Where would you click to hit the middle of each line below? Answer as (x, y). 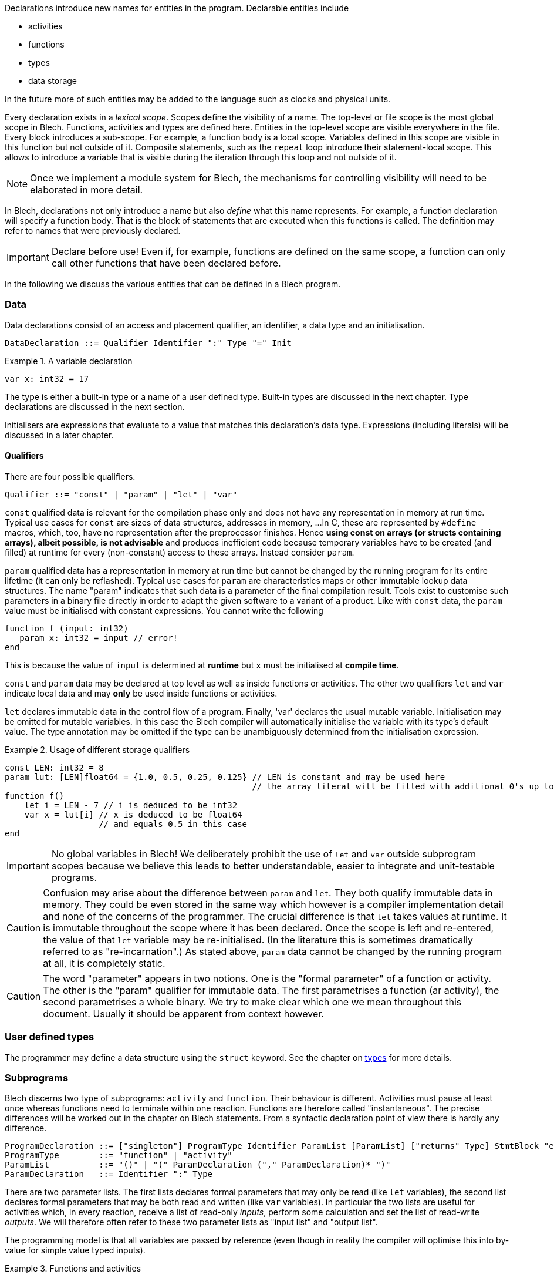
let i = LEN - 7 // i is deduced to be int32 (131, 805)
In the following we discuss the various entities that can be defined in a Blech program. (173, 284)
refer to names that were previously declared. (93, 231)
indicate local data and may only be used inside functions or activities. (141, 693)
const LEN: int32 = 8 (54, 767)
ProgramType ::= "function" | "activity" (119, 1156)
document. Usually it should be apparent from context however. (183, 1013)
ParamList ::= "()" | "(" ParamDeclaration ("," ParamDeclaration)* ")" (198, 1165)
